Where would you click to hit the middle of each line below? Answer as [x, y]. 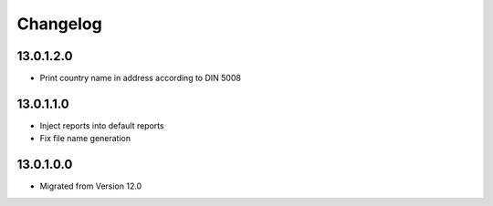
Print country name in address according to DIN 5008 [141, 78]
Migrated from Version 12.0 [91, 186]
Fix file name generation [85, 139]
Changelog [59, 24]
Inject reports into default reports [102, 125]
